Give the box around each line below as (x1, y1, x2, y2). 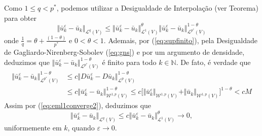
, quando (67, 122, 95, 133)
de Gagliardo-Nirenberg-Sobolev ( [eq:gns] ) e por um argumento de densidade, (4, 47, 245, 57)
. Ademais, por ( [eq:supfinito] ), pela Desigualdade (103, 35, 257, 45)
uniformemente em (4, 122, 62, 133)
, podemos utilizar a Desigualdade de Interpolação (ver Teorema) (56, 3, 259, 13)
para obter (4, 12, 36, 23)
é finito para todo (102, 56, 157, 67)
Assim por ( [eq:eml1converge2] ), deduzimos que (4, 100, 152, 111)
